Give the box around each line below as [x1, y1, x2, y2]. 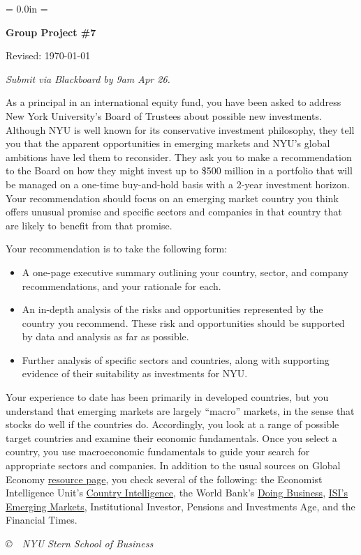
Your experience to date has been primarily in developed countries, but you [6, 390, 329, 404]
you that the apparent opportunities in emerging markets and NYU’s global [6, 136, 330, 151]
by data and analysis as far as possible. [22, 329, 189, 344]
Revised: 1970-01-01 [6, 48, 91, 63]
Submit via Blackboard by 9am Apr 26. [6, 71, 170, 86]
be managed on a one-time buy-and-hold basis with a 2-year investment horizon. [6, 176, 350, 191]
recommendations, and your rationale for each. [22, 278, 221, 293]
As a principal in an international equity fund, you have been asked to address [6, 95, 341, 109]
